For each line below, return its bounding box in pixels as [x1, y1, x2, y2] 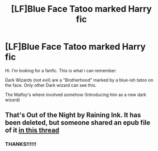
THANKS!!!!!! [5, 141, 37, 148]
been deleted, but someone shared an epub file [5, 118, 151, 127]
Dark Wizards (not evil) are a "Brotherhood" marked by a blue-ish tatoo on [5, 77, 154, 83]
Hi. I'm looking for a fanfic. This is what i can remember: [5, 67, 117, 74]
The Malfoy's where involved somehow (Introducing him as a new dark [5, 92, 147, 97]
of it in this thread [5, 126, 60, 134]
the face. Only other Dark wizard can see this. [5, 82, 97, 88]
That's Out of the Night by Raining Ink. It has [5, 111, 142, 119]
